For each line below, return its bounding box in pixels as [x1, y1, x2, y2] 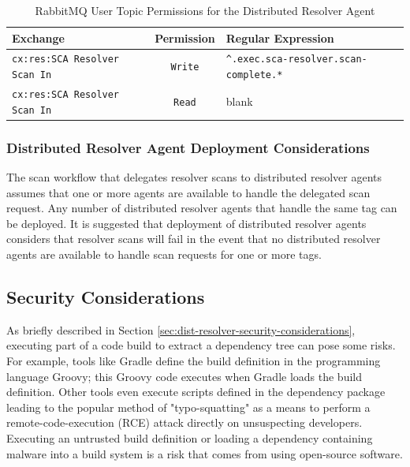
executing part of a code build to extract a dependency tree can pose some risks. [6, 337, 396, 353]
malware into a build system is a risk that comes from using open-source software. [6, 445, 403, 461]
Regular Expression [225, 29, 334, 46]
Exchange [12, 29, 65, 46]
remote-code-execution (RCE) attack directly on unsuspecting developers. [6, 414, 363, 431]
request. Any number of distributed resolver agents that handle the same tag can [6, 200, 397, 216]
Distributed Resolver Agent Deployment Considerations [6, 137, 370, 157]
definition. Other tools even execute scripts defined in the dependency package [6, 383, 386, 400]
